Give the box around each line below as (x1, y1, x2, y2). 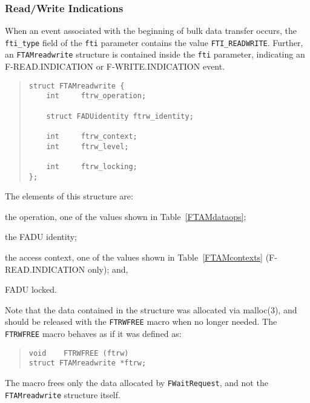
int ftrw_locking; (46, 162, 137, 171)
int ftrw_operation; (46, 92, 147, 101)
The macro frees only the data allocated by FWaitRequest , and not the (5, 376, 268, 389)
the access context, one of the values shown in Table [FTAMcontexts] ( (5, 251, 269, 264)
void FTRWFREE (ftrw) (28, 348, 129, 358)
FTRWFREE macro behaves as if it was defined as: (5, 327, 182, 340)
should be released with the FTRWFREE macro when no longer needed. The (5, 315, 277, 328)
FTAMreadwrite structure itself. (5, 388, 120, 401)
